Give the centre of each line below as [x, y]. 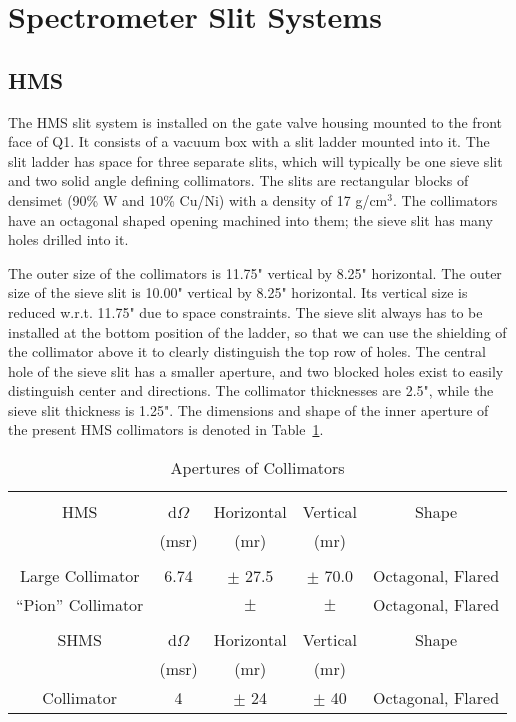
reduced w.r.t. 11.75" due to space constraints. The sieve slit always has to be [245, 311]
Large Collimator [79, 576]
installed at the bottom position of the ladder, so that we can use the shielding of [257, 331]
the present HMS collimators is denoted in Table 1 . [166, 429]
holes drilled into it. [68, 239]
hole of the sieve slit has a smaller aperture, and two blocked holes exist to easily [256, 370]
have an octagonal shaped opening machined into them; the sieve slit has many [250, 219]
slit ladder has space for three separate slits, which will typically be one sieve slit [255, 160]
